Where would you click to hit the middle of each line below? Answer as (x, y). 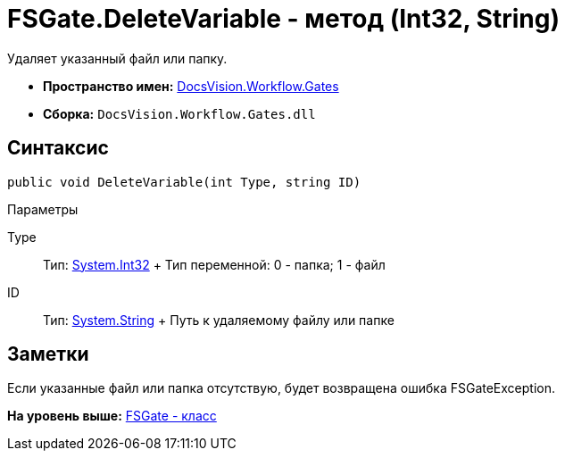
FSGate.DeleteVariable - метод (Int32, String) (283, 19)
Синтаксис (58, 148)
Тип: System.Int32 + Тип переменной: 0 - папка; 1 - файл (214, 264)
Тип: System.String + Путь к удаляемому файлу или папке (219, 320)
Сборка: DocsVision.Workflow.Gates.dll (179, 113)
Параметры (43, 209)
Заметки (48, 354)
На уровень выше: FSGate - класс (112, 416)
